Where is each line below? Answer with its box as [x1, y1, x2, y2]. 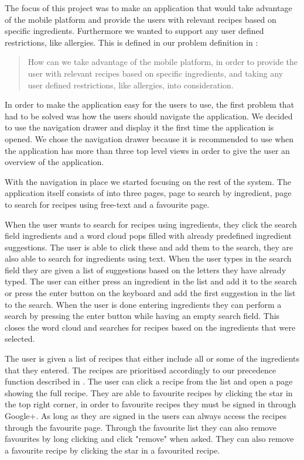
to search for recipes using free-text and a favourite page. [5, 198, 210, 210]
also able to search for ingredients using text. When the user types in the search [5, 252, 292, 265]
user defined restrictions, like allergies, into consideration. [28, 78, 234, 91]
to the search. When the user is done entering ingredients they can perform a [5, 298, 282, 310]
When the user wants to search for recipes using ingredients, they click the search [5, 218, 297, 230]
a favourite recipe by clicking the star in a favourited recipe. [5, 444, 220, 456]
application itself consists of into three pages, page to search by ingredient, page [5, 187, 292, 199]
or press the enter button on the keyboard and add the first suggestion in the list [5, 287, 296, 299]
